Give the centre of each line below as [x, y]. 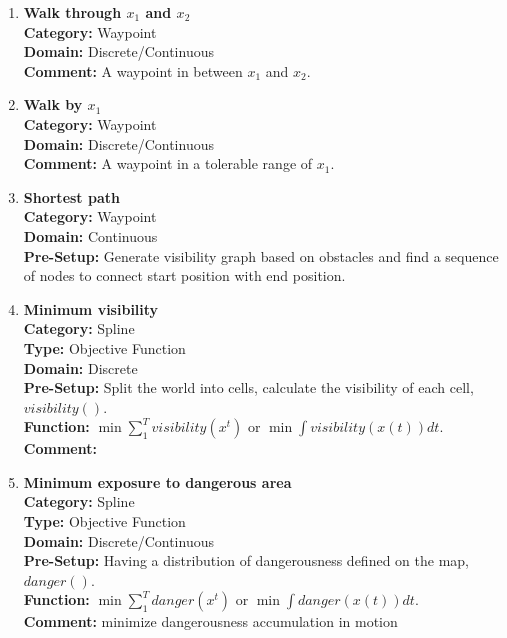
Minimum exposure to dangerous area [157, 481]
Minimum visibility [91, 308]
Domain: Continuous [90, 235]
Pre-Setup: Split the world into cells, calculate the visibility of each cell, [248, 387]
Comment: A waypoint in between [133, 70]
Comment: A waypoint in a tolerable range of [168, 163]
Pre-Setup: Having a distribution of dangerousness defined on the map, [246, 560]
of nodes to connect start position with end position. [184, 275]
